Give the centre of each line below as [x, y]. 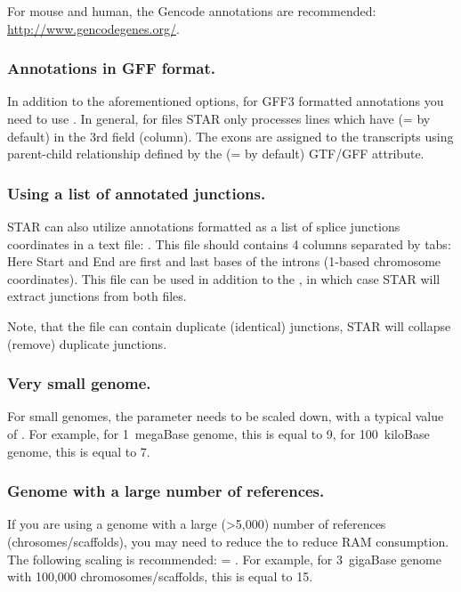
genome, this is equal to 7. [79, 451]
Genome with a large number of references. [166, 491]
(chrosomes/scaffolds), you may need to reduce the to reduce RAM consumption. [228, 541]
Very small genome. [79, 383]
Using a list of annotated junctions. [137, 193]
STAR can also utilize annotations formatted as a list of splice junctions [204, 226]
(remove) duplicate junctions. [87, 343]
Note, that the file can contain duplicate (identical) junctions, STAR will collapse [229, 325]
